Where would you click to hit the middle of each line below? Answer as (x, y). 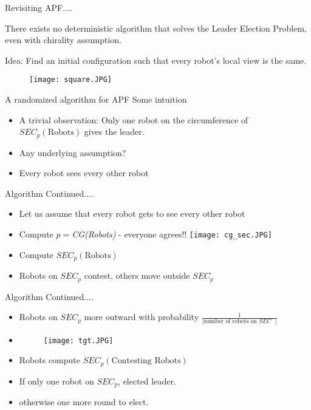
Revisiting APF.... (39, 7)
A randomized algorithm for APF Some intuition (96, 99)
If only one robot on (56, 381)
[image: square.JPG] (71, 80)
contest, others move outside (137, 275)
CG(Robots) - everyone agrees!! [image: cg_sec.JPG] (172, 234)
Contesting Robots (146, 361)
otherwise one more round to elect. (84, 402)
